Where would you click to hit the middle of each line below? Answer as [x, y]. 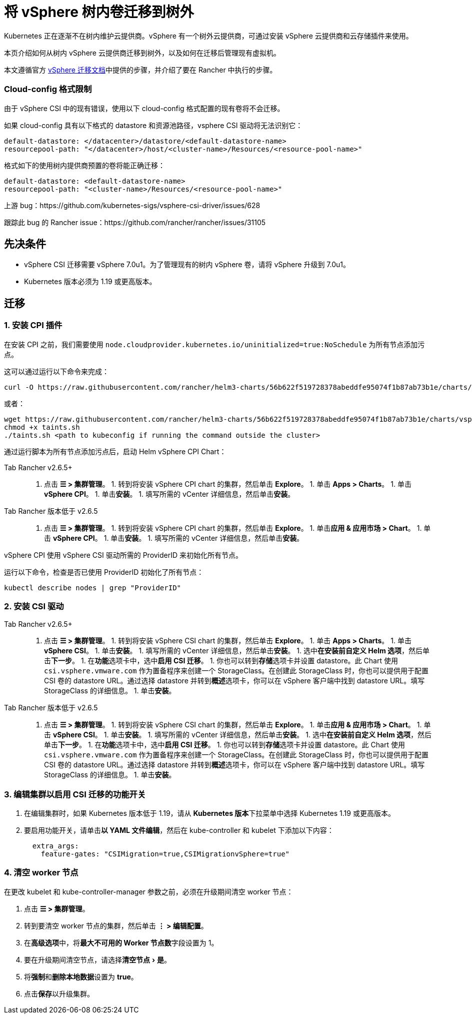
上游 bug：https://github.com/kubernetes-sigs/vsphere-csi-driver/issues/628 [132, 205]
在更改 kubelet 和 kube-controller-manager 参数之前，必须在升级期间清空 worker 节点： [149, 891]
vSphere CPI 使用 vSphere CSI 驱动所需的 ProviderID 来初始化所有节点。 [123, 555]
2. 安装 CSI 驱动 [34, 606]
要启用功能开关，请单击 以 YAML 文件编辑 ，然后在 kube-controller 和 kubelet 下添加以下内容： [179, 830]
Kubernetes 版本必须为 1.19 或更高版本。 [90, 282]
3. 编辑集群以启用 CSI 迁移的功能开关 [75, 794]
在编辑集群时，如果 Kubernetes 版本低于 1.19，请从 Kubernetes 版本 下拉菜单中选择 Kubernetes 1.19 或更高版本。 [209, 813]
